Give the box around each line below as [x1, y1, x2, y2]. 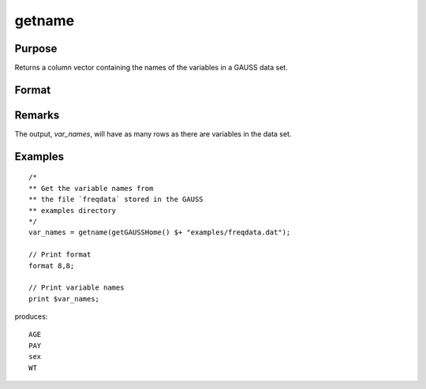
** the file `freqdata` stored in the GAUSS [28, 195, 204, 204]
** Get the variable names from [28, 184, 154, 193]
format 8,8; [28, 261, 75, 270]
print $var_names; [28, 294, 100, 303]
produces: [14, 312, 48, 321]
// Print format [28, 250, 92, 260]
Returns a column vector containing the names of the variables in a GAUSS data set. [14, 63, 288, 73]
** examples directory [28, 206, 117, 215]
